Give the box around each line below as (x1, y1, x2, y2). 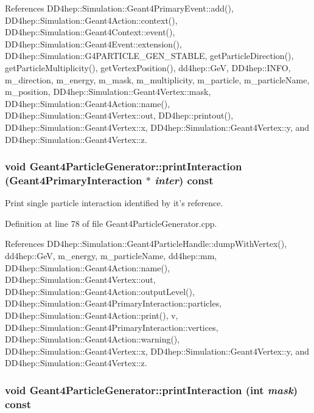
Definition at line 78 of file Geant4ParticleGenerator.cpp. (5, 217, 217, 229)
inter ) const (155, 172, 214, 187)
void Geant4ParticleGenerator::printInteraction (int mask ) (5, 382, 298, 397)
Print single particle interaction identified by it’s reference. (5, 196, 223, 209)
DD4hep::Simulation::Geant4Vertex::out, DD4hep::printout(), (5, 109, 234, 122)
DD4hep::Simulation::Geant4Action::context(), (5, 13, 178, 26)
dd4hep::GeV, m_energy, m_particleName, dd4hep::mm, (5, 249, 217, 262)
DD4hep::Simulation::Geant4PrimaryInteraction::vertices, (5, 321, 218, 333)
